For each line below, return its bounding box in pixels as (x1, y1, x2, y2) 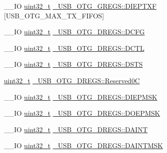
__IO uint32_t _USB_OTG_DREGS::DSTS (4, 59, 143, 69)
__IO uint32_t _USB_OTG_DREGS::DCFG (4, 27, 145, 37)
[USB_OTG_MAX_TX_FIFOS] (4, 10, 104, 20)
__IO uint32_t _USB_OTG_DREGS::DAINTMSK (4, 140, 163, 151)
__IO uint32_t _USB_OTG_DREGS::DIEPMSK (4, 92, 157, 102)
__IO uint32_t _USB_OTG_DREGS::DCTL (4, 43, 145, 53)
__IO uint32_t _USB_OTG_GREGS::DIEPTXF (4, 1, 157, 11)
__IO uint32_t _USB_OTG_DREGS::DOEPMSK (4, 108, 160, 118)
